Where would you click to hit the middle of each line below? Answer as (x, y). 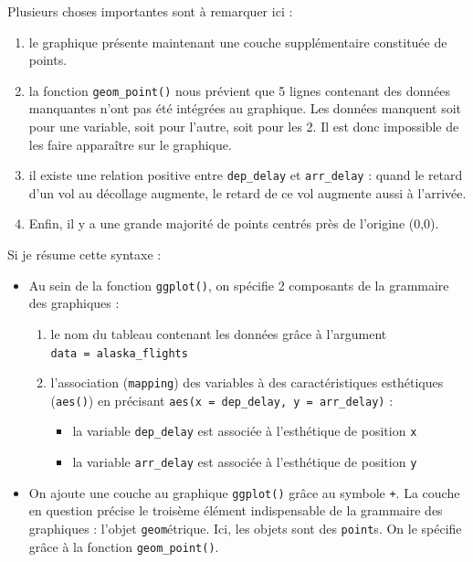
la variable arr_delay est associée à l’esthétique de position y (245, 462)
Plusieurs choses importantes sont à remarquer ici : (150, 11)
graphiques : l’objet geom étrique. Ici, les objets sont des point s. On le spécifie (245, 529)
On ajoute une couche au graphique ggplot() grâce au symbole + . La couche (244, 492)
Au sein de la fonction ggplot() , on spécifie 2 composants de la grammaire (239, 285)
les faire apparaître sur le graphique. (130, 144)
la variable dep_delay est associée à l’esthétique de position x (245, 431)
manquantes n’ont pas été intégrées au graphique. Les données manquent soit (245, 108)
